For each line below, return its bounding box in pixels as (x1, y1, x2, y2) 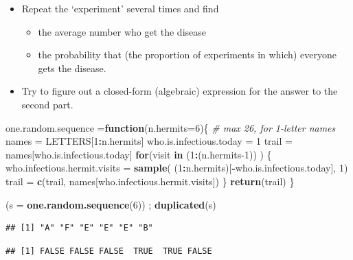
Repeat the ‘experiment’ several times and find (21, 1, 219, 15)
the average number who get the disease (38, 24, 207, 38)
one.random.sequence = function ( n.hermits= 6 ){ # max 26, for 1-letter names (5, 120, 336, 134)
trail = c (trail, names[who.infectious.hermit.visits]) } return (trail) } (5, 174, 295, 188)
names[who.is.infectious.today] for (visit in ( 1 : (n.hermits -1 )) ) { (5, 147, 272, 161)
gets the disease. (38, 60, 106, 75)
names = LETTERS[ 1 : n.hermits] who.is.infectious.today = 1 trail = (5, 134, 293, 148)
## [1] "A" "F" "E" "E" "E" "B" (5, 223, 153, 233)
